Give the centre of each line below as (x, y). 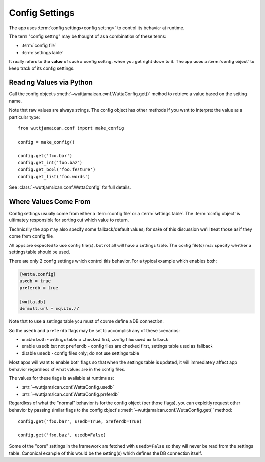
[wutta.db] (32, 302)
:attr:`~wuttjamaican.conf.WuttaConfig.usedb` (68, 387)
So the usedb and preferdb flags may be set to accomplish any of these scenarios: (94, 330)
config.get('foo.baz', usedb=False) (62, 435)
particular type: (25, 117)
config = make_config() (46, 142)
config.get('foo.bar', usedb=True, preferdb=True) (80, 421)
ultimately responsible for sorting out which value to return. (69, 220)
